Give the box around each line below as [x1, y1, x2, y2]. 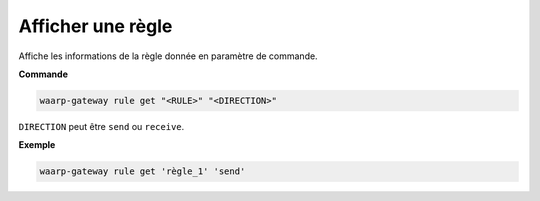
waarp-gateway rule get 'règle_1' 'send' [39, 166, 246, 177]
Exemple [18, 139, 56, 151]
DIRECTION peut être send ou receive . [18, 120, 185, 132]
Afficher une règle [18, 15, 173, 37]
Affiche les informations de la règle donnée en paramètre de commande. [18, 50, 319, 62]
